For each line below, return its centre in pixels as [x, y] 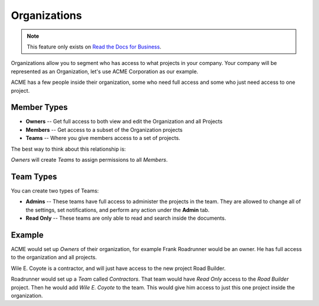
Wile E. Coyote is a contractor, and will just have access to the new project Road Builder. [118, 268]
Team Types [34, 176]
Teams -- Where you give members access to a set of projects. [103, 138]
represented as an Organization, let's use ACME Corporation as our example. [105, 71]
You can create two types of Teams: [55, 191]
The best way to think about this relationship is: [69, 149]
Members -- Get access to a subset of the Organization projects [104, 129]
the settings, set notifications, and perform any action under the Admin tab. [118, 210]
